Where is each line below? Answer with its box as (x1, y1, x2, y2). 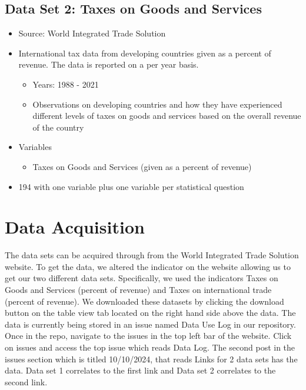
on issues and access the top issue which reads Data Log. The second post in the (5, 341, 295, 354)
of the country (32, 121, 84, 133)
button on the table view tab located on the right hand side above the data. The (5, 306, 296, 319)
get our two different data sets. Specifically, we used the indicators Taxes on (5, 272, 278, 284)
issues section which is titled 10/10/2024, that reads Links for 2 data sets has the (5, 352, 298, 365)
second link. (5, 375, 48, 388)
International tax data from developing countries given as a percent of (18, 46, 271, 59)
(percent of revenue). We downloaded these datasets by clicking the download (5, 295, 284, 307)
